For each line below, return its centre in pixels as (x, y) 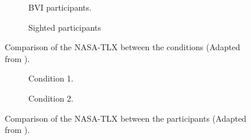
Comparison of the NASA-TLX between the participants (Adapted (126, 118)
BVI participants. (60, 7)
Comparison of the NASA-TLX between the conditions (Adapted (123, 47)
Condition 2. (51, 98)
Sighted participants (65, 27)
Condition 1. (51, 78)
